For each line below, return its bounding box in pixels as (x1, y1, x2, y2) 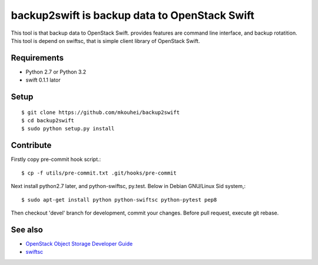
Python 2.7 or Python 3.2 (25, 68, 87, 75)
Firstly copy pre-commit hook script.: (11, 156, 101, 163)
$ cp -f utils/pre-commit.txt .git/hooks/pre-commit (21, 169, 177, 176)
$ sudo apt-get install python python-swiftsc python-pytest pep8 (21, 196, 217, 203)
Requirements (11, 53, 64, 63)
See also (11, 224, 44, 234)
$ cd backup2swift (21, 118, 75, 124)
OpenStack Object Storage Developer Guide (25, 240, 133, 247)
